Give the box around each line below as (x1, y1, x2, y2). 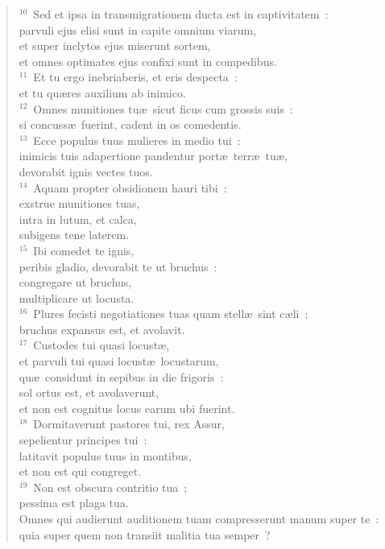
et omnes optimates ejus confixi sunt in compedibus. (19, 52, 277, 69)
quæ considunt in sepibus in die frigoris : (19, 368, 224, 385)
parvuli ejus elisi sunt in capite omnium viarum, (19, 21, 257, 38)
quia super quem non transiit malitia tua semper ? (19, 526, 271, 543)
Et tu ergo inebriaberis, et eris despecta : (33, 68, 238, 85)
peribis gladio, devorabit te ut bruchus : (19, 258, 217, 274)
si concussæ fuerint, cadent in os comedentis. (19, 116, 242, 133)
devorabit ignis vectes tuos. (19, 163, 153, 180)
